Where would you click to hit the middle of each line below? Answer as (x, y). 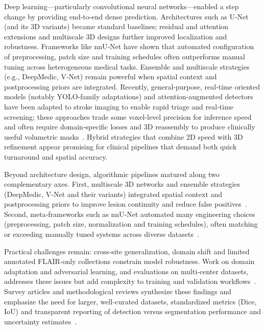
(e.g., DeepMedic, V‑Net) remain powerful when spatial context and (111, 76)
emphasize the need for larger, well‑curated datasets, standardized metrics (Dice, (130, 301)
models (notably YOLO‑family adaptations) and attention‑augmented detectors (129, 96)
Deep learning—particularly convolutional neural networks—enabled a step (122, 6)
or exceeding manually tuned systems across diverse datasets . (102, 234)
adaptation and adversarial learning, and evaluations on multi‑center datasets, (126, 271)
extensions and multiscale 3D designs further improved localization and (116, 36)
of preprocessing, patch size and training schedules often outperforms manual (125, 56)
